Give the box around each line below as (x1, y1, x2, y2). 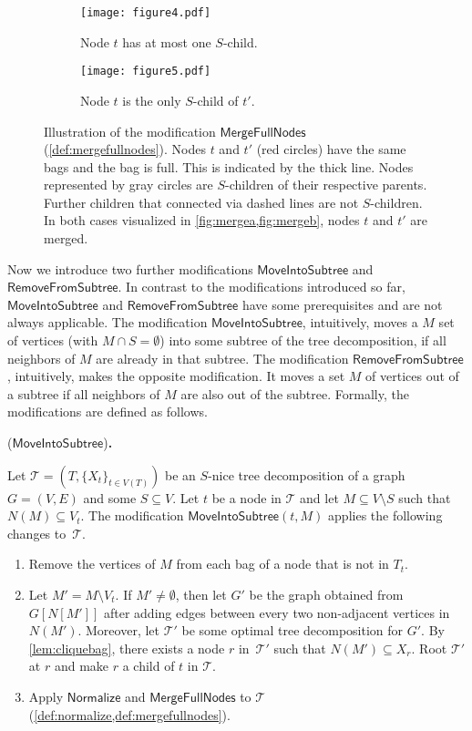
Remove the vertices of (28, 554, 156, 573)
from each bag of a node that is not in (176, 554, 389, 573)
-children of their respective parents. (225, 175, 427, 194)
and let (300, 488, 339, 507)
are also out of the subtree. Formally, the (180, 384, 409, 403)
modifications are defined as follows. (7, 402, 208, 421)
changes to (7, 523, 67, 542)
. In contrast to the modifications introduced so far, (118, 277, 405, 296)
